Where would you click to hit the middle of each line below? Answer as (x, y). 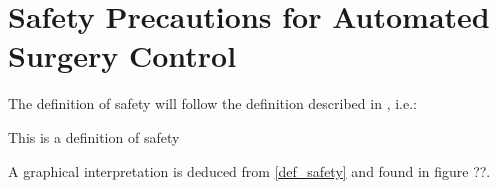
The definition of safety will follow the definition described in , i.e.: (212, 103)
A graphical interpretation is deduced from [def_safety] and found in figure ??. (249, 170)
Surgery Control (122, 55)
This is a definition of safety (94, 136)
